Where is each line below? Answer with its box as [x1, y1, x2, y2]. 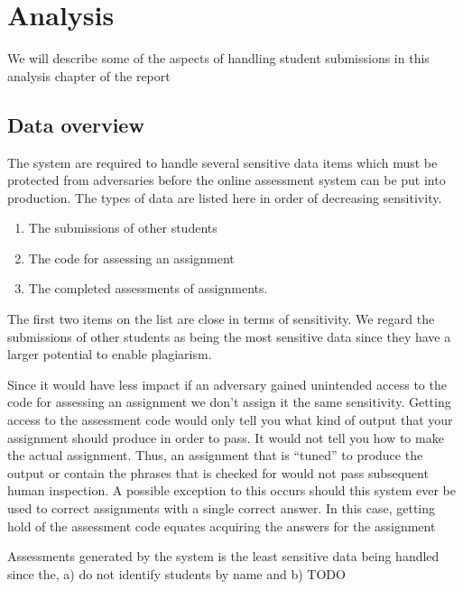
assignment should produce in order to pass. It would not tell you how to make [7, 428, 444, 447]
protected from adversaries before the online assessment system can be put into [7, 171, 446, 189]
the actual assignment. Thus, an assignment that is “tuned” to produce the [7, 446, 423, 465]
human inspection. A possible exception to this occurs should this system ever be [7, 481, 456, 500]
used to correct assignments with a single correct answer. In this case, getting [7, 499, 436, 518]
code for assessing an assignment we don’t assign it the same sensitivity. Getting [7, 392, 451, 411]
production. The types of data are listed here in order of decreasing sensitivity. [7, 188, 442, 207]
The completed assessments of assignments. [28, 279, 268, 298]
